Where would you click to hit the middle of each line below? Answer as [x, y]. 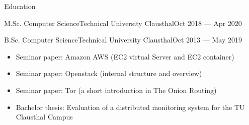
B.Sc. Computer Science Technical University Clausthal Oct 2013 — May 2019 [123, 40]
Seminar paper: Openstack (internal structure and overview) [109, 73]
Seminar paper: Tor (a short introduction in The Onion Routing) [116, 90]
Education [20, 6]
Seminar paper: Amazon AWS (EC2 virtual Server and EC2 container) [125, 56]
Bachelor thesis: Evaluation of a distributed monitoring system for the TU [130, 107]
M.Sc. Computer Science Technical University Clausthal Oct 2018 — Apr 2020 [123, 23]
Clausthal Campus [44, 117]
